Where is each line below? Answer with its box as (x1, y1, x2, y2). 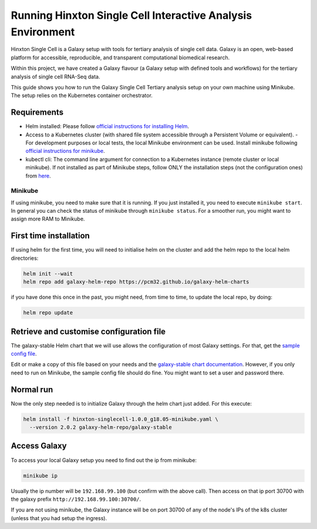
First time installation (11, 231, 90, 241)
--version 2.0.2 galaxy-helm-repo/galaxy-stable (29, 424, 173, 431)
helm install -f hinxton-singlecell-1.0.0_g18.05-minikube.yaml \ (23, 416, 218, 423)
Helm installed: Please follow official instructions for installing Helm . (25, 123, 190, 130)
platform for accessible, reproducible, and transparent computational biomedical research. (11, 53, 230, 61)
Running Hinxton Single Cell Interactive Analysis (11, 9, 252, 22)
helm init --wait (23, 270, 73, 277)
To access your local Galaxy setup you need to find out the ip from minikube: (11, 456, 197, 464)
